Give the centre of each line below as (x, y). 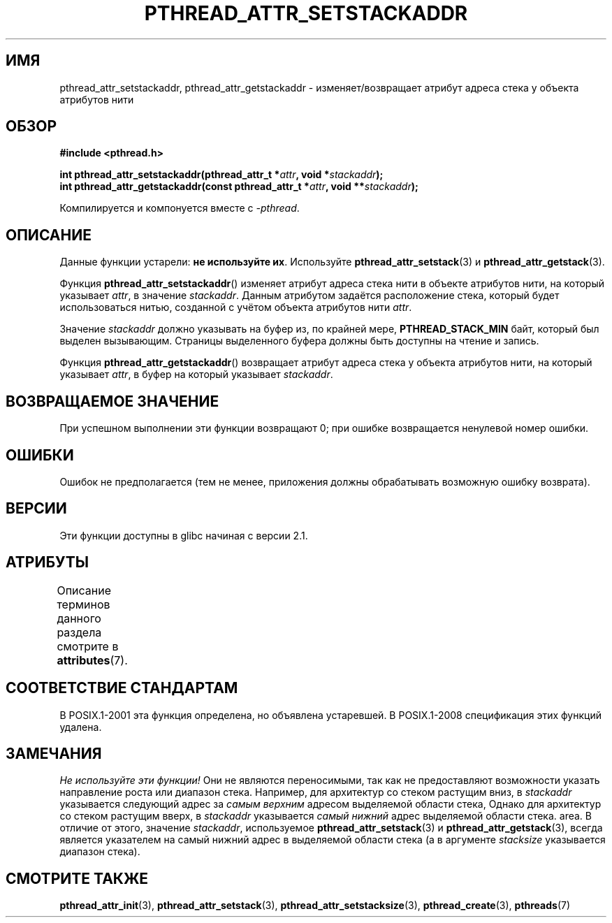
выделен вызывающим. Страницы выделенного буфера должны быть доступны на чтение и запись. (299, 341)
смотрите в (88, 646)
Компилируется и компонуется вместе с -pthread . (180, 208)
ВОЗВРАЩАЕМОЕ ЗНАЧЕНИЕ (112, 401)
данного (79, 618)
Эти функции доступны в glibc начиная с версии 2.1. (184, 535)
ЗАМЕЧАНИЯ (54, 753)
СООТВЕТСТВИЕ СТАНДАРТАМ (122, 688)
